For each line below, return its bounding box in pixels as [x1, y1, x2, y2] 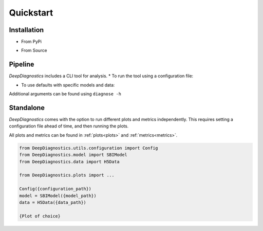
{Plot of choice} [19, 213, 61, 219]
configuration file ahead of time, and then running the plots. [9, 123, 129, 129]
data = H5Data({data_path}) [19, 199, 86, 205]
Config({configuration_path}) [19, 186, 92, 192]
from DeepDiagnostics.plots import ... [19, 173, 114, 178]
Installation [9, 26, 44, 34]
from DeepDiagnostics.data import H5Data [19, 159, 120, 164]
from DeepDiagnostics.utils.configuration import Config [19, 145, 158, 151]
